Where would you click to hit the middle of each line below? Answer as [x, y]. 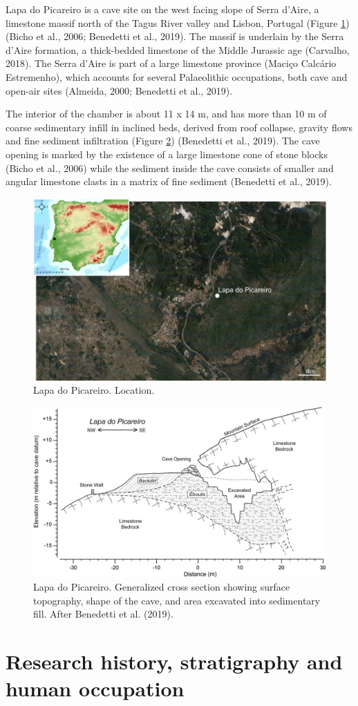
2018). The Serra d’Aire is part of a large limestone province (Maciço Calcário [171, 63]
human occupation [95, 688]
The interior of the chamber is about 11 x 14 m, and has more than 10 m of [166, 114]
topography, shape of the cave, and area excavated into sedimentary [177, 600]
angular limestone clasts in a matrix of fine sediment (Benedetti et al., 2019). [169, 181]
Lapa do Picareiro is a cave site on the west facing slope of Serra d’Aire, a [162, 9]
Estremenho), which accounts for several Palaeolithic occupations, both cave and [177, 76]
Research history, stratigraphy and [174, 661]
